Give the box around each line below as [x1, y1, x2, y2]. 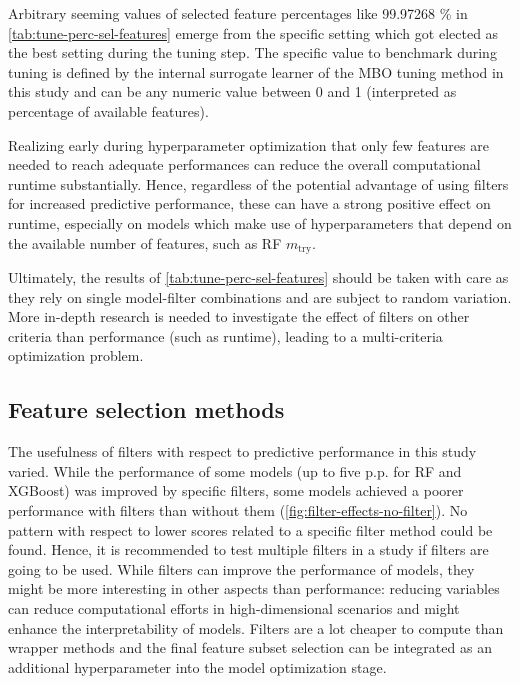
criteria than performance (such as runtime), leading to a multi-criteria [8, 325, 443, 346]
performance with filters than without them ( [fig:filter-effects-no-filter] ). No [8, 499, 468, 520]
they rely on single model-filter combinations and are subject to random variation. [8, 286, 512, 307]
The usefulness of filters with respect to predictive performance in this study [8, 441, 477, 462]
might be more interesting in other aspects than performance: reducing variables [8, 578, 500, 599]
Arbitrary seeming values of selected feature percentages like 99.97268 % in [8, 3, 468, 23]
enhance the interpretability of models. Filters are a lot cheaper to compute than [8, 617, 504, 638]
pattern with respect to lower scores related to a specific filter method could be [8, 519, 493, 540]
